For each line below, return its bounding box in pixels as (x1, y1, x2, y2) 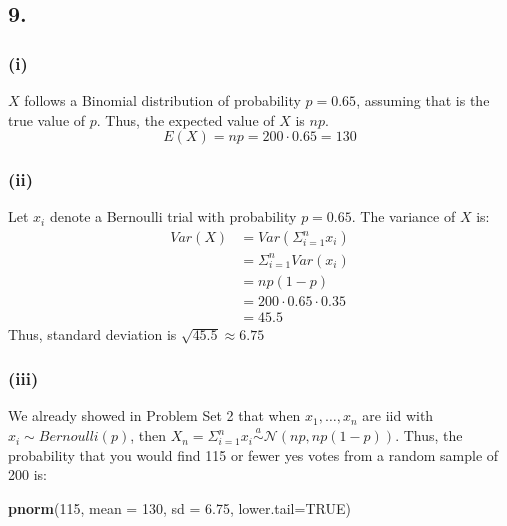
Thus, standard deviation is (8, 323, 177, 344)
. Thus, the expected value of (96, 109, 275, 130)
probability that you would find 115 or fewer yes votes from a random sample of (8, 444, 499, 465)
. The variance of (351, 206, 456, 227)
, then (130, 425, 167, 446)
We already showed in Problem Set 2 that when (8, 405, 301, 426)
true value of (8, 109, 86, 130)
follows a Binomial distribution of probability (24, 90, 301, 110)
